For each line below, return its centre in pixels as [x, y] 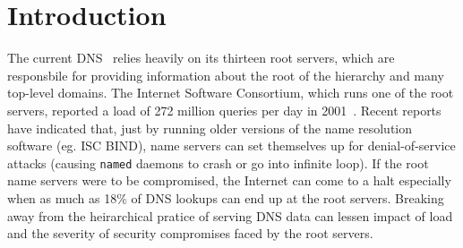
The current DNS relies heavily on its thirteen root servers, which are [201, 58]
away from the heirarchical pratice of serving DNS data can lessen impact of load [230, 215]
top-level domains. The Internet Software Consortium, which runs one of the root [231, 93]
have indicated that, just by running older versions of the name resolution [210, 128]
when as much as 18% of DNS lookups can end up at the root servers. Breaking [226, 197]
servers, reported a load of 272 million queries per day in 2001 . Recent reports [224, 110]
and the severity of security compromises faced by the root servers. [190, 233]
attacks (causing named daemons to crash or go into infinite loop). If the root [218, 162]
